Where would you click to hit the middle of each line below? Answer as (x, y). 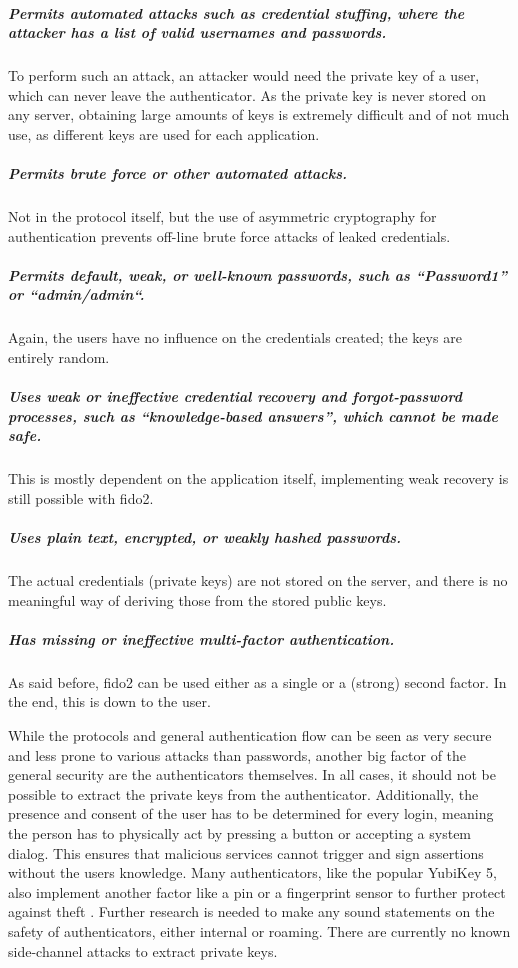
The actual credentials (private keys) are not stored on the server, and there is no (258, 580)
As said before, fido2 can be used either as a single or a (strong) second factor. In (257, 681)
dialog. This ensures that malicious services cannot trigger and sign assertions (246, 852)
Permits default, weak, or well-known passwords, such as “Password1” (257, 274)
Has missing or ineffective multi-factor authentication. (201, 638)
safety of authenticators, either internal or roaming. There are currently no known (259, 931)
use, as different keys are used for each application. (164, 133)
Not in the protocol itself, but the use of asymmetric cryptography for (222, 216)
